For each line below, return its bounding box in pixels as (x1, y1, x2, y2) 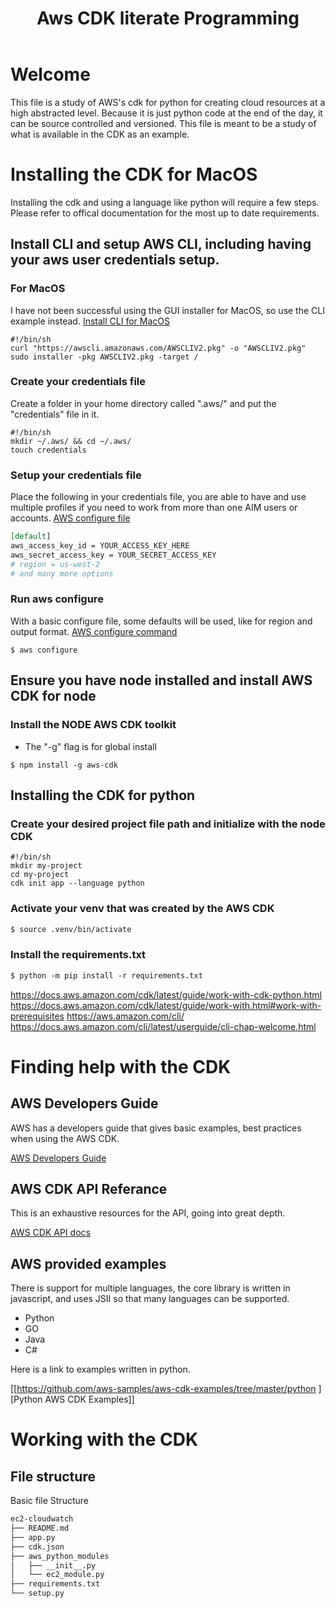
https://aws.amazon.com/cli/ (66, 1010, 185, 1022)
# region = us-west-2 (10, 559, 101, 569)
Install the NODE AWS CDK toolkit (10, 718, 177, 732)
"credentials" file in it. (10, 408, 100, 420)
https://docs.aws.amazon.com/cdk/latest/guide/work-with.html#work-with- (10, 999, 322, 1011)
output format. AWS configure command (10, 625, 178, 637)
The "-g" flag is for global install (24, 740, 157, 752)
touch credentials (10, 445, 87, 455)
